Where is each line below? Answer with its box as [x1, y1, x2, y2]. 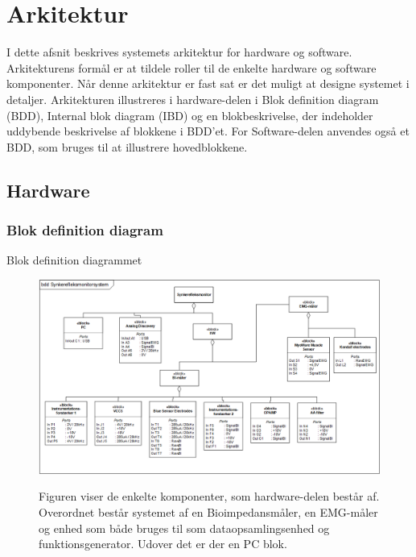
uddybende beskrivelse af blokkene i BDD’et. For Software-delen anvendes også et [6, 123, 410, 139]
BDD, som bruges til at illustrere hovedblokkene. [6, 138, 248, 155]
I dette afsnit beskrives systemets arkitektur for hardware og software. [6, 44, 352, 60]
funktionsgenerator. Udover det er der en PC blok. [39, 535, 287, 552]
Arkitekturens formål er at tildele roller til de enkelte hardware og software [6, 59, 377, 76]
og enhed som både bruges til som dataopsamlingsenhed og [39, 519, 330, 536]
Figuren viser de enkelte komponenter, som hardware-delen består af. [39, 488, 380, 505]
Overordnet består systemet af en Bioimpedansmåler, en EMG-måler [39, 504, 378, 521]
